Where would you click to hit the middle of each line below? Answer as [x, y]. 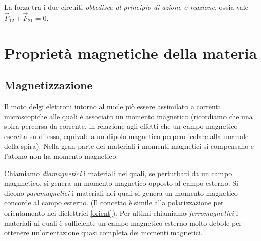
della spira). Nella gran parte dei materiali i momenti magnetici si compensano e [129, 146]
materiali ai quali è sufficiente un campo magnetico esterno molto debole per [123, 222]
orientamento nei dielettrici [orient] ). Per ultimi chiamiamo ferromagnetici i [121, 212]
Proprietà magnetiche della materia [131, 53]
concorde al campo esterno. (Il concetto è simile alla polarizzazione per [114, 203]
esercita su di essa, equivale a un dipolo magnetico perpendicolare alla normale [126, 136]
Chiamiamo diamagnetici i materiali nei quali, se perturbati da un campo [118, 173]
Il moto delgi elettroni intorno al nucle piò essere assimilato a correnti [112, 106]
